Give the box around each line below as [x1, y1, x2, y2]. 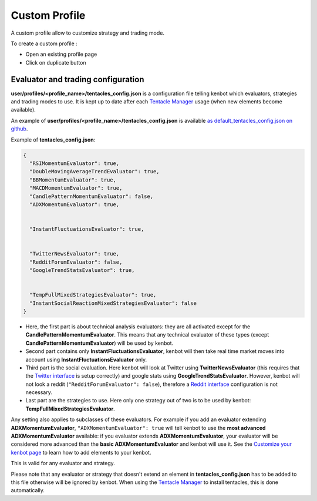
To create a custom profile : [11, 40, 77, 47]
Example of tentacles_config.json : [11, 136, 96, 143]
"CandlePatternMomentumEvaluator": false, [29, 193, 154, 200]
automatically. [11, 487, 45, 494]
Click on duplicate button [25, 59, 86, 66]
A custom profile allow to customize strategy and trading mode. [11, 29, 164, 36]
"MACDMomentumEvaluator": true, [29, 185, 123, 191]
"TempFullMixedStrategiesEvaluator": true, [29, 291, 157, 298]
